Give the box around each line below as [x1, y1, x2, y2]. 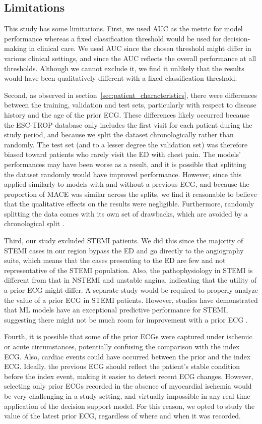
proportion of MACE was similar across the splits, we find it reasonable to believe [4, 188, 257, 199]
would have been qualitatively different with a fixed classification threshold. [4, 73, 237, 83]
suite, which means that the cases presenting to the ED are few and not [4, 255, 226, 266]
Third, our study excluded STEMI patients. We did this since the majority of [4, 235, 243, 246]
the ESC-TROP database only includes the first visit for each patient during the [4, 119, 252, 130]
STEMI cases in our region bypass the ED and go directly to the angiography [4, 245, 244, 255]
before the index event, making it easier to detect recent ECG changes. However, [4, 370, 253, 381]
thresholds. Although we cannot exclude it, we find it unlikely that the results [4, 63, 244, 73]
